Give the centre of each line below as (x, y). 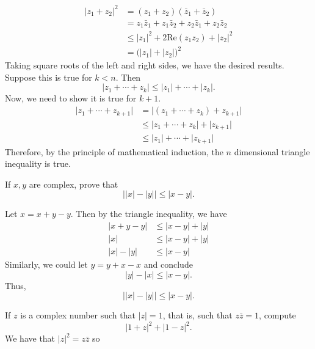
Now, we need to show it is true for (71, 98)
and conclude (168, 264)
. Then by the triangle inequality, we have (149, 214)
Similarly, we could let (46, 264)
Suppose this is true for (49, 77)
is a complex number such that (78, 315)
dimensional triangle (272, 151)
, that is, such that (197, 315)
